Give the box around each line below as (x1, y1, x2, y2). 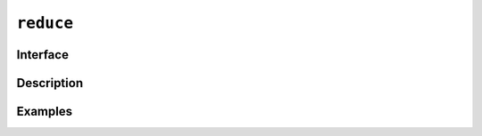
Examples (16, 104, 73, 119)
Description (16, 76, 84, 91)
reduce (16, 13, 74, 33)
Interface (16, 47, 69, 62)
